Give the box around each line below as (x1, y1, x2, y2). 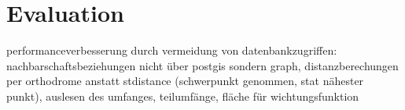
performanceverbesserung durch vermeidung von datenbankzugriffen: (6, 42, 337, 59)
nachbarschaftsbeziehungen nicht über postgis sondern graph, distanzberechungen (6, 57, 399, 73)
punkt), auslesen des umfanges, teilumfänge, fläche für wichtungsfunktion (6, 87, 359, 104)
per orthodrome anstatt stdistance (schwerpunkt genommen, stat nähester (6, 73, 364, 89)
